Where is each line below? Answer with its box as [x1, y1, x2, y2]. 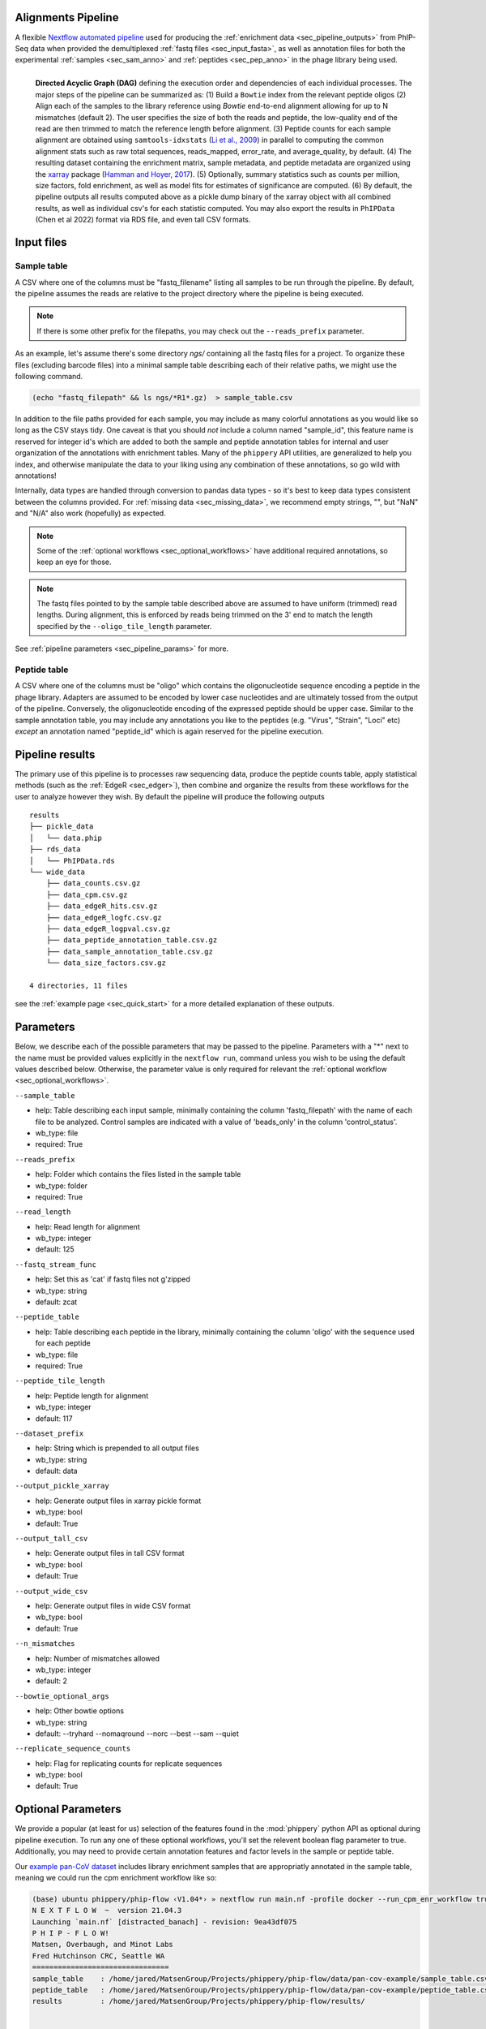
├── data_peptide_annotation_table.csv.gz [45, 936, 218, 945]
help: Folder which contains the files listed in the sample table [35, 1170, 241, 1179]
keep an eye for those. [36, 557, 113, 567]
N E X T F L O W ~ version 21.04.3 [32, 1906, 182, 1915]
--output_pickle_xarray [15, 1481, 109, 1491]
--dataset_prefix [15, 1428, 84, 1438]
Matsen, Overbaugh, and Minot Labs [32, 1940, 173, 1949]
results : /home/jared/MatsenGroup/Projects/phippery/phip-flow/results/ [32, 1997, 366, 2006]
